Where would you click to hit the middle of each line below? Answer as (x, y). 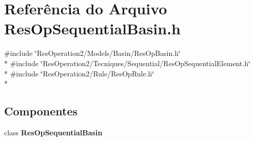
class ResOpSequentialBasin (53, 132)
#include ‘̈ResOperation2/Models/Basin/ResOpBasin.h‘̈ (92, 53)
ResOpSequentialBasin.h (92, 28)
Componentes (41, 111)
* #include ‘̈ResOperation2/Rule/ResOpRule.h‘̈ (79, 73)
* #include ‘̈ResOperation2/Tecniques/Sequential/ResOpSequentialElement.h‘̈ (128, 63)
